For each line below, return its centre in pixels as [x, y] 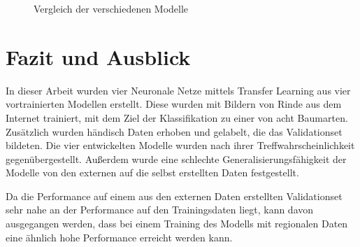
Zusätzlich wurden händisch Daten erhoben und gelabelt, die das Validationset [174, 131]
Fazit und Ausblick [98, 56]
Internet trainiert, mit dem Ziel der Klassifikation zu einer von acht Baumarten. [177, 117]
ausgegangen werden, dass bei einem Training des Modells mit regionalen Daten [177, 224]
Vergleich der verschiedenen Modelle [111, 8]
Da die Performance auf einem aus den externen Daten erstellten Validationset [174, 196]
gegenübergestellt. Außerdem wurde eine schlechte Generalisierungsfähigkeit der [176, 158]
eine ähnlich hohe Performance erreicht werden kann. [119, 237]
